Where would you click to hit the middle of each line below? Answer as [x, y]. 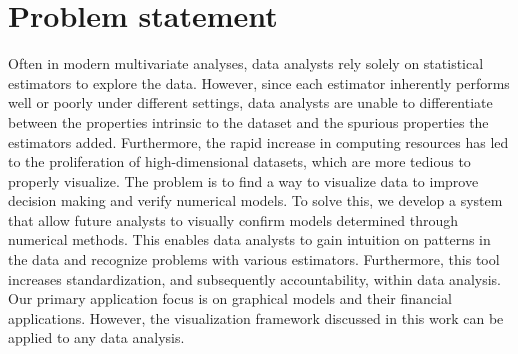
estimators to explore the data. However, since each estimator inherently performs [259, 82]
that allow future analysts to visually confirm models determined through [233, 219]
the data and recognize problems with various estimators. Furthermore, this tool [254, 259]
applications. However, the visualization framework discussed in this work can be [256, 317]
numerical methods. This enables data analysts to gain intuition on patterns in [249, 239]
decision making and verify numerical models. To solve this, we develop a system [255, 200]
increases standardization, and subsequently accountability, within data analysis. [255, 278]
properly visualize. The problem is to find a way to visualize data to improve [243, 180]
